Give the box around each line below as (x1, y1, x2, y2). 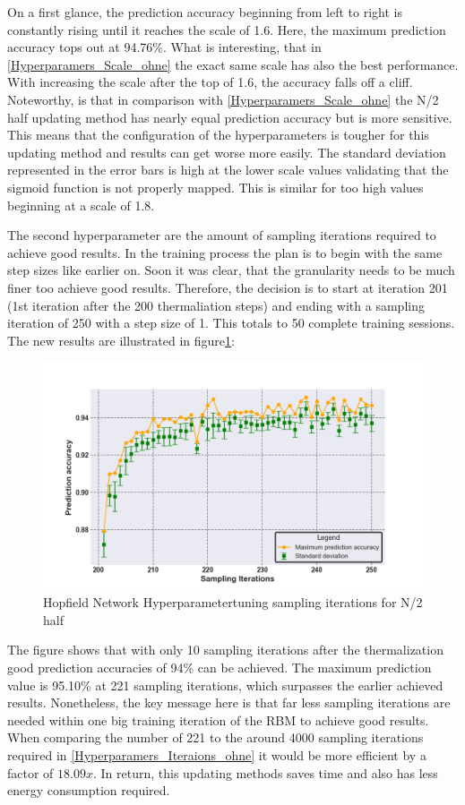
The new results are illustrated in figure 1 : (7, 330, 235, 349)
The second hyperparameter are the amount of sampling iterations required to (7, 226, 436, 244)
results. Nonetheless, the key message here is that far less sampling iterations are (7, 693, 451, 712)
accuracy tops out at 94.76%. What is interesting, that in (7, 38, 322, 56)
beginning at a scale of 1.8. (7, 195, 155, 214)
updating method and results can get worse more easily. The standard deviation (7, 142, 446, 161)
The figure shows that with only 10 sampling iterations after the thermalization (7, 640, 443, 659)
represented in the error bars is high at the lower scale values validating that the (7, 160, 449, 179)
